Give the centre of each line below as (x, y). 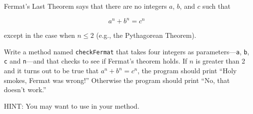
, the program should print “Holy (187, 70)
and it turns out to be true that (51, 70)
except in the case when (39, 35)
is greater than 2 (220, 61)
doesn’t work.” (25, 90)
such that (216, 6)
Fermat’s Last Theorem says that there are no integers (86, 6)
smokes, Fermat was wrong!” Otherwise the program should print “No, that (117, 80)
